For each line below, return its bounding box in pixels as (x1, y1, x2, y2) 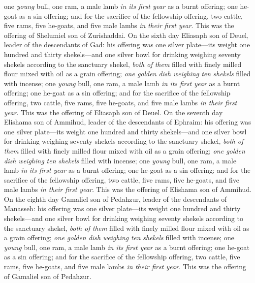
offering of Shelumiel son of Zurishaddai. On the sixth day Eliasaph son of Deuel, (4, 30, 249, 40)
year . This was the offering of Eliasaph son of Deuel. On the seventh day (4, 107, 223, 117)
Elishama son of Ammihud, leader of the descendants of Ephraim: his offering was (4, 117, 251, 127)
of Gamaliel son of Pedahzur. (4, 271, 92, 281)
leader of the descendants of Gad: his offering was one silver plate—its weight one (4, 39, 250, 50)
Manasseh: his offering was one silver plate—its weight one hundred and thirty (4, 203, 241, 214)
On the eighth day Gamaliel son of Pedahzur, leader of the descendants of (4, 193, 227, 204)
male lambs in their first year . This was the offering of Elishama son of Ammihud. (4, 184, 252, 194)
